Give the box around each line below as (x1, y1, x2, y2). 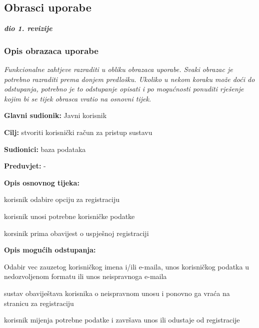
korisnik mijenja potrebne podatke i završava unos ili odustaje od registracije (4, 314, 240, 325)
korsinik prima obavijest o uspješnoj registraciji (4, 227, 149, 238)
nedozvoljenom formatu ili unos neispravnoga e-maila (4, 271, 167, 281)
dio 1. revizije (4, 23, 52, 33)
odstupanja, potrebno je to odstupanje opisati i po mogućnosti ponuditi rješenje (4, 83, 244, 94)
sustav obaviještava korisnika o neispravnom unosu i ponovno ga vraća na (4, 287, 230, 298)
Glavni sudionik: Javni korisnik (4, 110, 107, 120)
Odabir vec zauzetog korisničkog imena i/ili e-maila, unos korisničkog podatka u (4, 261, 249, 271)
